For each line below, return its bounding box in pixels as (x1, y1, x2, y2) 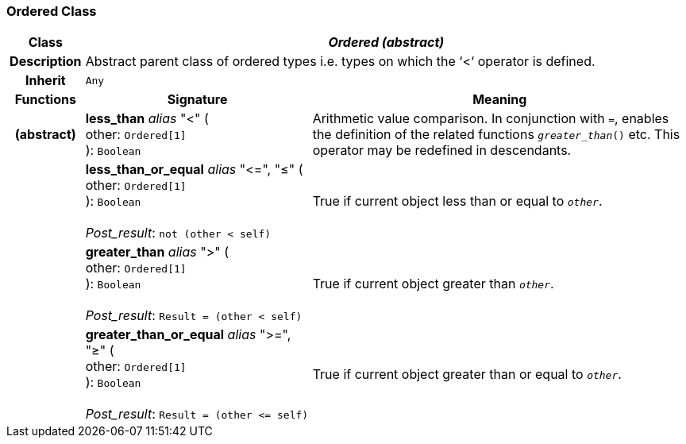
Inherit (25, 72, 66, 89)
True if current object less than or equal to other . (312, 193, 603, 210)
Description (10, 53, 82, 70)
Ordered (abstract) (328, 34, 445, 51)
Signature (167, 91, 228, 108)
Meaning (472, 91, 527, 108)
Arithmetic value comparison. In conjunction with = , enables (312, 110, 669, 127)
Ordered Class (6, 3, 97, 19)
